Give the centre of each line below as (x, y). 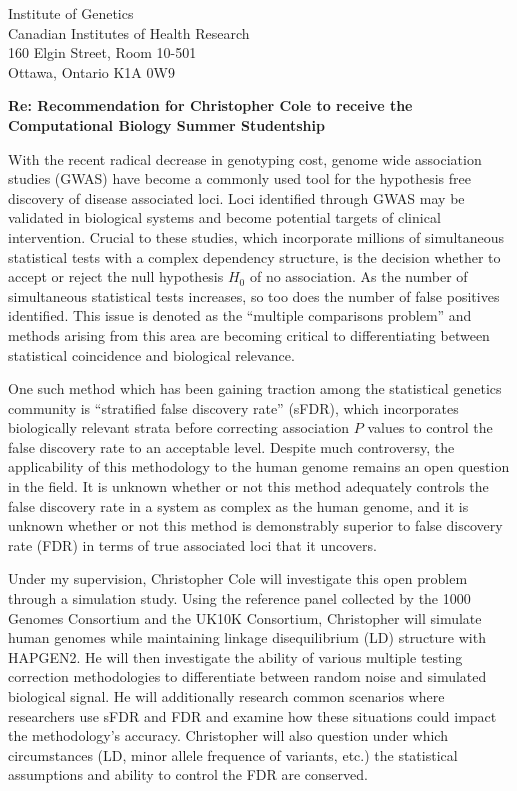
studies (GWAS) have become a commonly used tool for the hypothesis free (239, 178)
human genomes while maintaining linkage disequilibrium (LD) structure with (247, 637)
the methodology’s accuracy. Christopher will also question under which (228, 735)
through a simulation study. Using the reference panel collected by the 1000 (239, 598)
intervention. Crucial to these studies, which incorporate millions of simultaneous (256, 236)
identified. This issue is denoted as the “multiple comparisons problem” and (240, 315)
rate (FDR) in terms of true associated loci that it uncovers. (192, 544)
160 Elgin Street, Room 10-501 (102, 52)
